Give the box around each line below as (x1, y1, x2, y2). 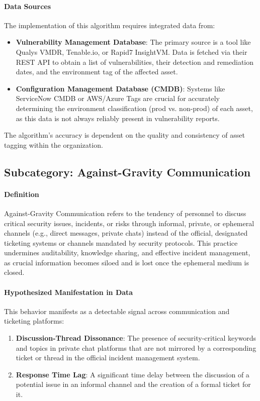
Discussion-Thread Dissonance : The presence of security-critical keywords (16, 333, 256, 343)
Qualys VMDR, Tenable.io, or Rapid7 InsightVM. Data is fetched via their (16, 46, 247, 57)
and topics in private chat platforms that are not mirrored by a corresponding (16, 342, 256, 353)
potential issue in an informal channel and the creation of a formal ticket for (16, 379, 251, 389)
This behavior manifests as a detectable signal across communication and (4, 306, 230, 316)
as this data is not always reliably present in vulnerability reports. (16, 113, 220, 123)
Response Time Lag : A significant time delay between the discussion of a (16, 369, 249, 379)
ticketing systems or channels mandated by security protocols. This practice (4, 237, 238, 248)
